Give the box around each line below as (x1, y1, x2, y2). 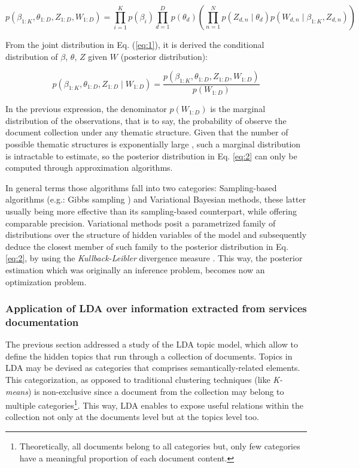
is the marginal (210, 102, 266, 115)
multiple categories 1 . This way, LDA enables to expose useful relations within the (5, 397, 303, 411)
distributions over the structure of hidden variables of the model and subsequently (5, 228, 307, 241)
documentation (5, 314, 79, 329)
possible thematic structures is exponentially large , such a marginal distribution (5, 138, 301, 150)
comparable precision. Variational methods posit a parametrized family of (5, 216, 276, 229)
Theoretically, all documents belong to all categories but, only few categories (19, 440, 300, 452)
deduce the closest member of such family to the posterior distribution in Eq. (5, 240, 288, 252)
